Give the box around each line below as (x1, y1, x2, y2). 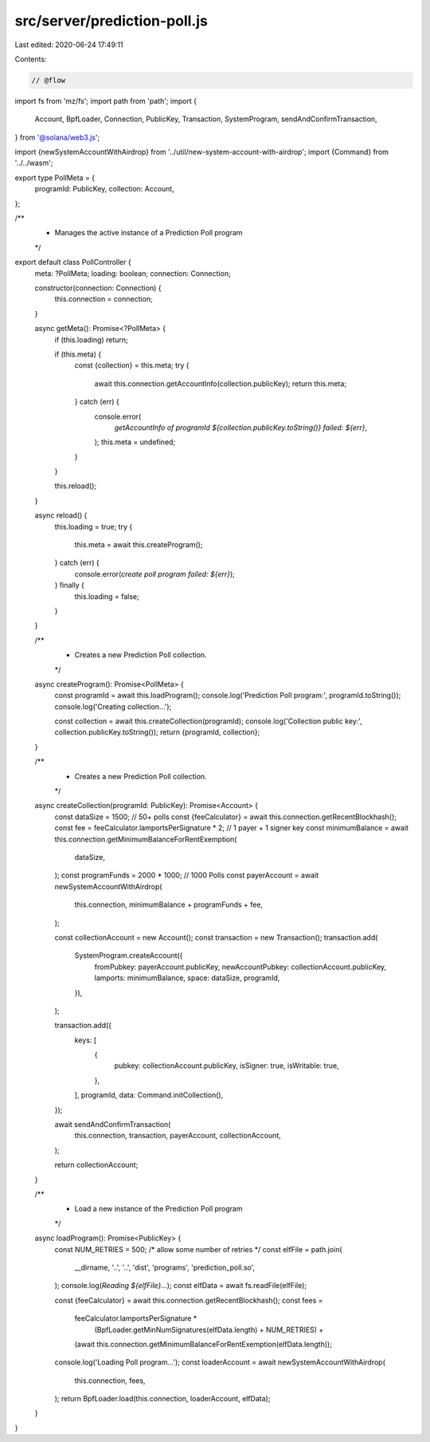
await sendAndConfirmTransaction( (54, 1120, 171, 1129)
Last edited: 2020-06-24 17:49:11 (14, 40, 123, 49)
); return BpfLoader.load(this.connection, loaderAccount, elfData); (54, 1394, 271, 1404)
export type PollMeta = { (14, 172, 96, 183)
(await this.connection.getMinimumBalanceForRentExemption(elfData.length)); (74, 1339, 332, 1349)
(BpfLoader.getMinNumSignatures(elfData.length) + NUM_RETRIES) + (94, 1325, 324, 1334)
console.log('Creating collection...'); (54, 702, 172, 711)
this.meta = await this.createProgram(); (74, 540, 203, 550)
